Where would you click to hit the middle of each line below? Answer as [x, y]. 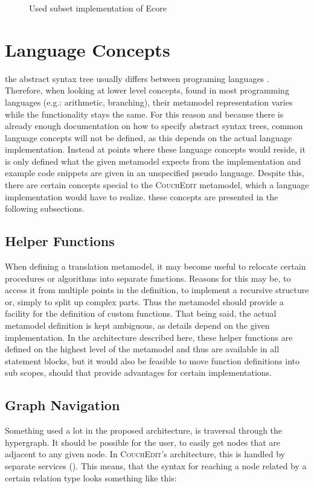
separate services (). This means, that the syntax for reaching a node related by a [156, 465]
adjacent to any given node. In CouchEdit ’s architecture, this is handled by [145, 454]
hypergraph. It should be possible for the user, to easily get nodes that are [143, 442]
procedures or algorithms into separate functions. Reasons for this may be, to [148, 278]
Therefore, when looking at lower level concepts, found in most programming [147, 90]
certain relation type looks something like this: [91, 477]
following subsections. [45, 208]
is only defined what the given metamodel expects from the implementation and [153, 161]
